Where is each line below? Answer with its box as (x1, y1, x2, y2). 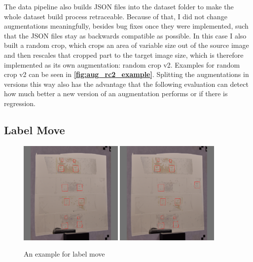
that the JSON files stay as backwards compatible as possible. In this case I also (4, 30, 247, 40)
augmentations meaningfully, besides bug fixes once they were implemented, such (4, 21, 249, 31)
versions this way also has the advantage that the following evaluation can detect (4, 78, 249, 89)
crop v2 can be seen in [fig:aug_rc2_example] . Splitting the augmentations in (4, 69, 249, 79)
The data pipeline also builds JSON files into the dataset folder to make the (4, 1, 234, 11)
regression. (4, 98, 36, 108)
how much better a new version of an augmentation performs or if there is (4, 88, 228, 99)
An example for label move (24, 249, 105, 259)
